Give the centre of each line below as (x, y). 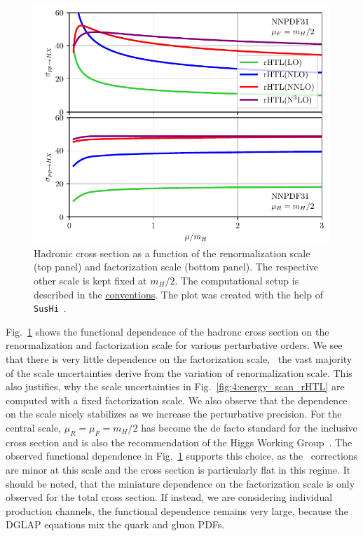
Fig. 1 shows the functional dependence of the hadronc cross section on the (167, 331)
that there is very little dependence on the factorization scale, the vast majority (179, 359)
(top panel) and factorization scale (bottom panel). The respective (176, 267)
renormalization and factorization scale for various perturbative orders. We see (174, 345)
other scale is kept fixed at (90, 280)
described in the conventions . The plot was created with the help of (178, 294)
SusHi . (50, 308)
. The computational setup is (237, 280)
